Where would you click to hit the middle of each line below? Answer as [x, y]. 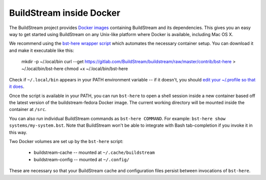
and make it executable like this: [42, 50]
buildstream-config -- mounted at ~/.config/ [82, 159]
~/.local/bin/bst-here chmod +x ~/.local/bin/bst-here [75, 69]
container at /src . [28, 109]
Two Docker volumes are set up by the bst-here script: [66, 142]
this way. [18, 132]
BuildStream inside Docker [65, 13]
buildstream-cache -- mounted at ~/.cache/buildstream [94, 152]
